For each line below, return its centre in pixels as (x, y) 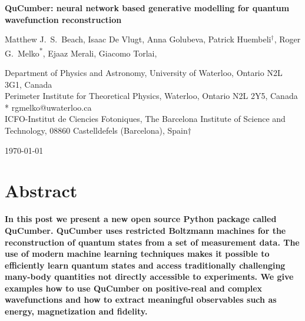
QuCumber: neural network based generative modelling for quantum (147, 8)
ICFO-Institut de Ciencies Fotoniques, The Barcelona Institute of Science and (145, 119)
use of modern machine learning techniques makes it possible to (137, 254)
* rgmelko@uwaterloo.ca (48, 107)
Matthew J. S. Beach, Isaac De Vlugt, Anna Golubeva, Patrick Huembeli (138, 39)
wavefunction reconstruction (63, 19)
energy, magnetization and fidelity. (76, 311)
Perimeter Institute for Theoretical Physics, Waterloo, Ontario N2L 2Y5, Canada (151, 96)
